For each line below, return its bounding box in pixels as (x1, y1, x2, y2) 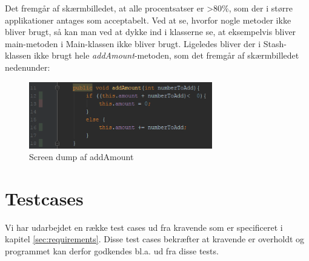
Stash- (263, 37, 287, 50)
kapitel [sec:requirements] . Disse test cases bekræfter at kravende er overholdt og (5, 233, 305, 245)
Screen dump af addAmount (29, 150, 134, 163)
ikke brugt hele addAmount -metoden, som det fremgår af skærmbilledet (33, 49, 299, 62)
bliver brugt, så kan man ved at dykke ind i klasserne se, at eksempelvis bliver (5, 25, 296, 38)
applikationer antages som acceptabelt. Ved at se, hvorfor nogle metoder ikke (5, 13, 291, 26)
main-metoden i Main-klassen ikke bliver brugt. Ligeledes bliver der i (5, 37, 261, 50)
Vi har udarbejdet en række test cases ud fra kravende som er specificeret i (5, 221, 283, 233)
